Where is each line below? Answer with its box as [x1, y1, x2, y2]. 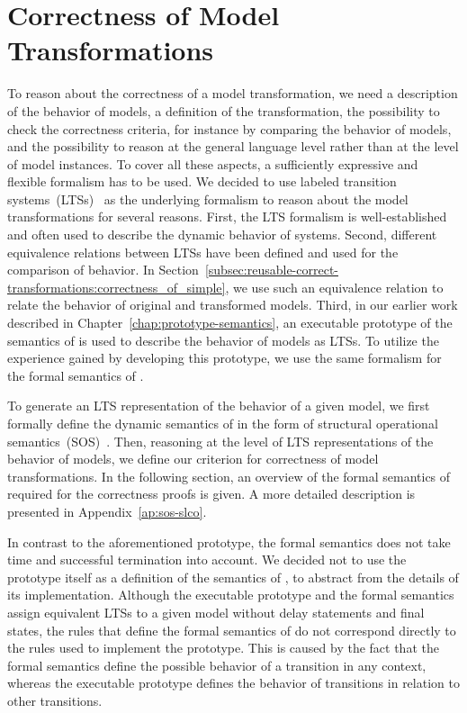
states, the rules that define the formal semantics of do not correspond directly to [7, 620, 456, 639]
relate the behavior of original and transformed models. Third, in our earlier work [7, 295, 458, 314]
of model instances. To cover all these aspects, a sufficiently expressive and [7, 154, 418, 173]
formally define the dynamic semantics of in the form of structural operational [7, 414, 438, 432]
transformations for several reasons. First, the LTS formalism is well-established [7, 207, 447, 226]
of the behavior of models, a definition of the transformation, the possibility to [7, 101, 440, 120]
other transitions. [7, 690, 103, 709]
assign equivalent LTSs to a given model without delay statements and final [7, 602, 425, 621]
